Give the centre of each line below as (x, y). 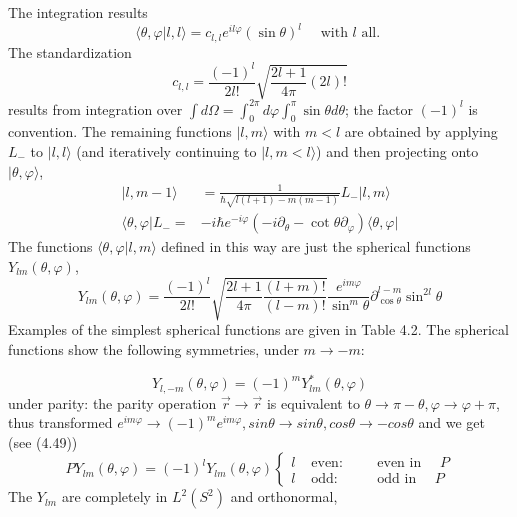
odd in (397, 478)
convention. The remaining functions (120, 131)
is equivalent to (313, 402)
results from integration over (95, 108)
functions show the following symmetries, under (153, 349)
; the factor (379, 108)
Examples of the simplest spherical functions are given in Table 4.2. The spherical (258, 329)
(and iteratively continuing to (166, 150)
